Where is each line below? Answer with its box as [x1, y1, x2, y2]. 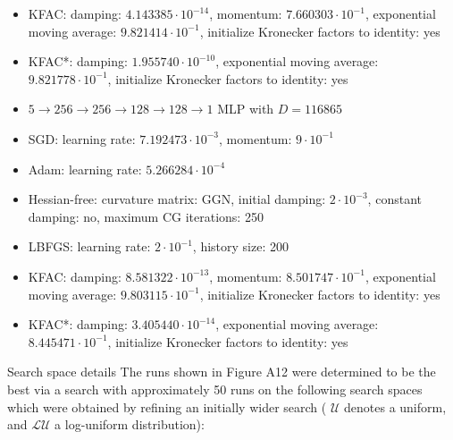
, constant [367, 190, 422, 208]
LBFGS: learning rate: [28, 237, 151, 256]
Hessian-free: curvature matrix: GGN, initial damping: [28, 190, 326, 208]
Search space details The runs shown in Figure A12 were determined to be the [7, 362, 436, 381]
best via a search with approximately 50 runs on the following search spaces [7, 379, 423, 398]
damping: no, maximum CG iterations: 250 [28, 207, 264, 225]
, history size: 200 [192, 237, 289, 256]
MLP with [217, 99, 274, 118]
